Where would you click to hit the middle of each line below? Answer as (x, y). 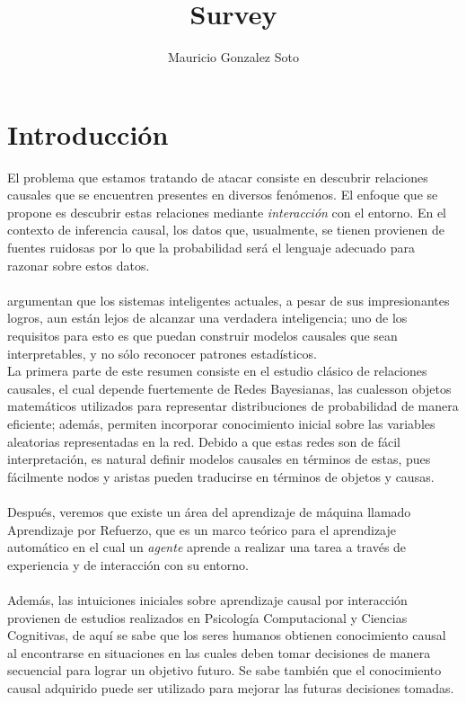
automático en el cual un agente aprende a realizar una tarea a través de (207, 547)
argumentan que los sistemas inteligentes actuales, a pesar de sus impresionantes (229, 300)
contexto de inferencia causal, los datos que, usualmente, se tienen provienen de (226, 230)
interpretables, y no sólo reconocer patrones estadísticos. (162, 353)
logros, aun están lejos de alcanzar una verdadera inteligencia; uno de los (207, 318)
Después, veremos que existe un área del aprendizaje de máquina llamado (209, 511)
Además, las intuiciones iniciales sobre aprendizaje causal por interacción (207, 599)
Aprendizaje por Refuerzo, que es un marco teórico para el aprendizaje (202, 529)
